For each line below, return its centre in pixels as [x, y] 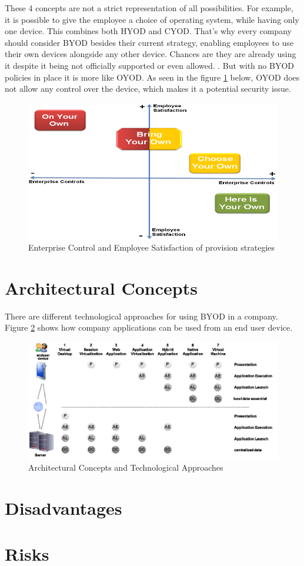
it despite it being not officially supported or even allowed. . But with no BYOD [149, 65]
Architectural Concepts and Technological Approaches [126, 467]
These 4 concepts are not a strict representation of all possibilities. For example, [149, 8]
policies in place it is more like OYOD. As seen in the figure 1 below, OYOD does [152, 77]
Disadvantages [64, 507]
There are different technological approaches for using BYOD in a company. [141, 316]
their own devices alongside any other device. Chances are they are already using [151, 54]
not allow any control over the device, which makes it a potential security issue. [148, 89]
